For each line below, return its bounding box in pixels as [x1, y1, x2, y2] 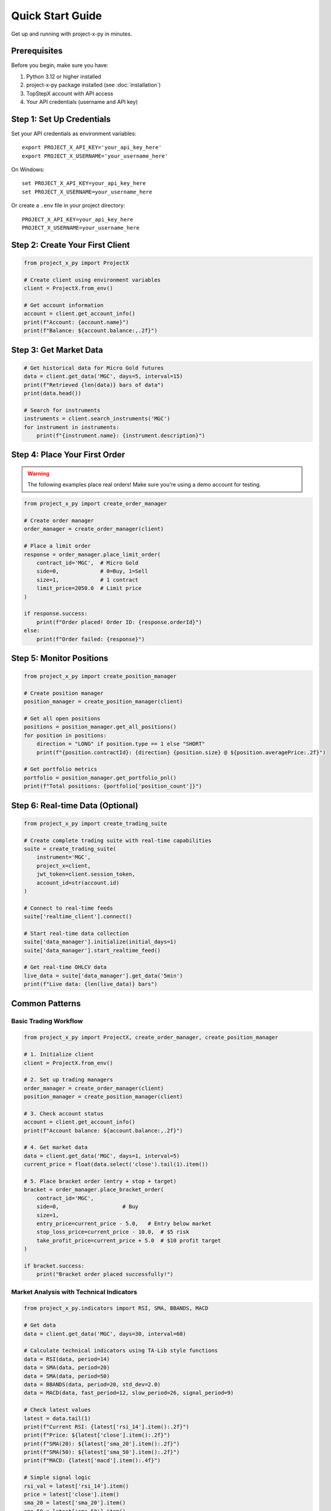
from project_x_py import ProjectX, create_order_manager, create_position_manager [24, 1034, 279, 1041]
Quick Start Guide [11, 9, 102, 22]
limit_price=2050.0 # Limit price [36, 585, 142, 592]
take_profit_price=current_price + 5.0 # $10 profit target [36, 1237, 221, 1244]
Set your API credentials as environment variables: [11, 130, 137, 137]
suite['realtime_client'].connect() [24, 913, 133, 920]
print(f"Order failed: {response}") [36, 635, 145, 642]
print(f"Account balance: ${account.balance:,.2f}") [24, 1127, 183, 1134]
